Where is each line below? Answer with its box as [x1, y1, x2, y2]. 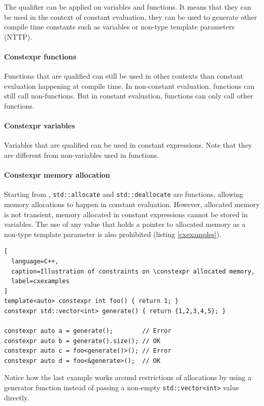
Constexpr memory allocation [4, 170, 110, 180]
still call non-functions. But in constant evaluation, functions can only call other [4, 90, 253, 101]
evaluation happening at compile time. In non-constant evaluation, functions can [4, 80, 255, 91]
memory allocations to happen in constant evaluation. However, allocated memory [4, 198, 260, 209]
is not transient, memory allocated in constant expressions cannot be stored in [4, 209, 248, 219]
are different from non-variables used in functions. [4, 149, 159, 160]
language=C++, [11, 257, 59, 265]
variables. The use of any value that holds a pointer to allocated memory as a [4, 219, 246, 229]
